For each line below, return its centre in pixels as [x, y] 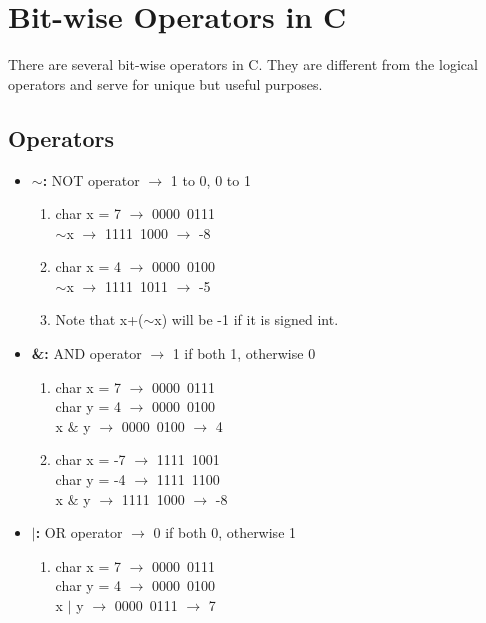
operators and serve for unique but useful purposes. [165, 83]
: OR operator [79, 532]
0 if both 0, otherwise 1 [225, 532]
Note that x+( [99, 319]
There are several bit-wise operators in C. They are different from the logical [243, 64]
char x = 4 [88, 266]
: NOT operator [91, 179]
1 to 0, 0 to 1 [210, 179]
